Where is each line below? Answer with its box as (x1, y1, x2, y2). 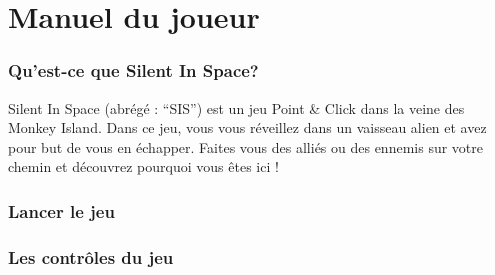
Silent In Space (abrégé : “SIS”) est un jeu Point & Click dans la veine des (8, 97, 465, 118)
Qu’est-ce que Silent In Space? (8, 58, 259, 83)
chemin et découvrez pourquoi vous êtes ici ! (8, 156, 279, 177)
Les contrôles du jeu (8, 244, 174, 269)
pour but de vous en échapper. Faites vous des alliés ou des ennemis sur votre (8, 136, 483, 157)
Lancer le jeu (8, 198, 115, 223)
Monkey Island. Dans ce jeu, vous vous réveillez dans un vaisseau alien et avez (8, 117, 487, 138)
